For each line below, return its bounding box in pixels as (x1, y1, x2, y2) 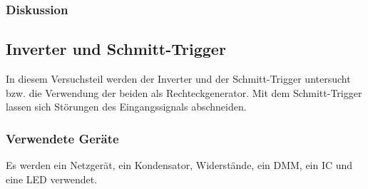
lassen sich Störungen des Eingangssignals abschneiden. (6, 99, 247, 114)
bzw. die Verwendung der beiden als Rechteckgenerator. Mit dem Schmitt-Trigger (6, 85, 362, 100)
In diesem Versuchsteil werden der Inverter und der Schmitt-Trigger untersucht (6, 71, 351, 86)
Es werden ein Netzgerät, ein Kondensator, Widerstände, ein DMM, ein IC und (6, 158, 353, 173)
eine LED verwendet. (6, 171, 98, 186)
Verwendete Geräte (6, 129, 119, 147)
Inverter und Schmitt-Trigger (6, 38, 226, 60)
